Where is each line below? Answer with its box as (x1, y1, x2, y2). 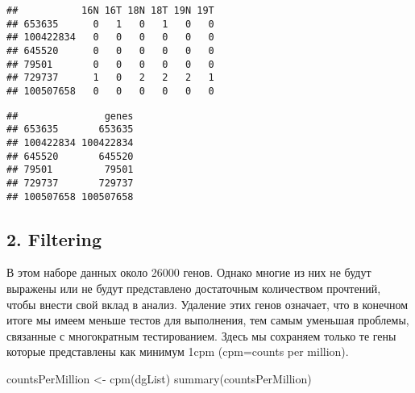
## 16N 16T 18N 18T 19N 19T (6, 5, 214, 16)
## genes (6, 110, 134, 122)
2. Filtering (6, 226, 102, 251)
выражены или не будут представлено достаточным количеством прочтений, (6, 279, 381, 296)
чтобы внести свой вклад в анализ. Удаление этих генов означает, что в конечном (6, 295, 409, 312)
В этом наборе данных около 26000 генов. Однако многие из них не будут (6, 264, 371, 281)
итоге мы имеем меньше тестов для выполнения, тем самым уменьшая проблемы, (6, 311, 409, 328)
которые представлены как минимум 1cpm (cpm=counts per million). (6, 343, 349, 360)
